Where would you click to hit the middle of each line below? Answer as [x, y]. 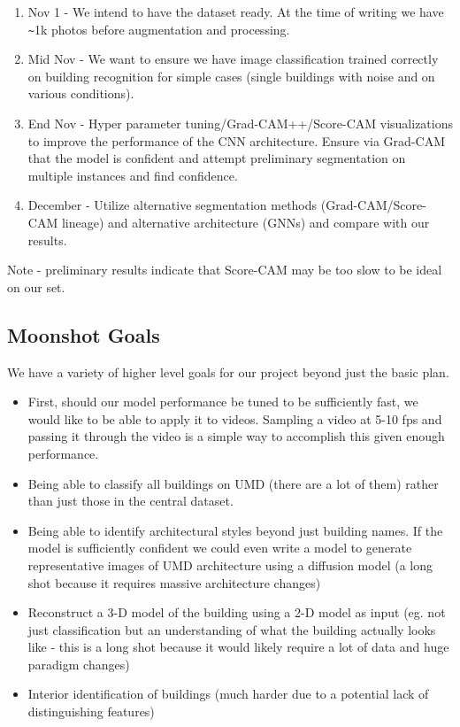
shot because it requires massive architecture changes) [174, 582]
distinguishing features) [91, 712]
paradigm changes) [79, 664]
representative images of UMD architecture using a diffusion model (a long [230, 565]
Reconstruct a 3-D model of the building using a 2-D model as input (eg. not [237, 612]
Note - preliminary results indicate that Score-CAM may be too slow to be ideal [225, 270]
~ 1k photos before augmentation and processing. [159, 29]
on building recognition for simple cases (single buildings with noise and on [231, 76]
